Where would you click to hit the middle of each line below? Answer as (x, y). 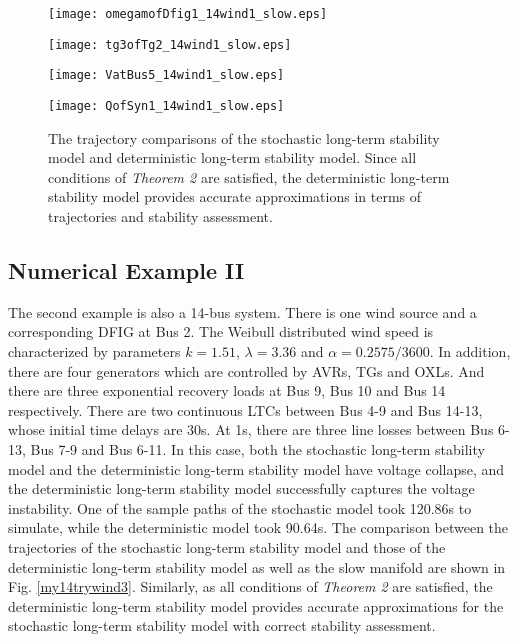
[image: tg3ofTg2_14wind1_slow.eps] (170, 44)
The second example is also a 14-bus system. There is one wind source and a (242, 311)
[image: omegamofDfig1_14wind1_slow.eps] (188, 14)
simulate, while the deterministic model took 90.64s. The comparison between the (258, 527)
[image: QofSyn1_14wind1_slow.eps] (166, 105)
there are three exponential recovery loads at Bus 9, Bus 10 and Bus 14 (227, 390)
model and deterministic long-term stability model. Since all (232, 157)
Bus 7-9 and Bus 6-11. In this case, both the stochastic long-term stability (257, 448)
